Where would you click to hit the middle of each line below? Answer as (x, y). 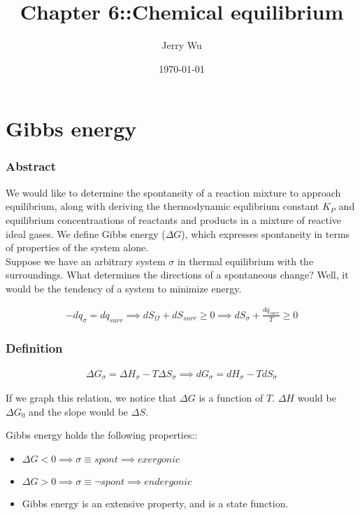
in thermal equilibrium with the (245, 261)
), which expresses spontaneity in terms (266, 233)
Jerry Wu (182, 45)
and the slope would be (79, 411)
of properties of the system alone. (77, 247)
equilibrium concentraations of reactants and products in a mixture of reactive (173, 219)
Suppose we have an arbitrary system (86, 261)
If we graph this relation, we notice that (91, 398)
